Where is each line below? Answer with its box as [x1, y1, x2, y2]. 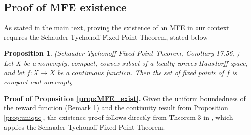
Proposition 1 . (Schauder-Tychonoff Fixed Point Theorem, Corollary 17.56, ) [4, 48, 240, 58]
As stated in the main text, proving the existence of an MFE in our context [4, 22, 230, 33]
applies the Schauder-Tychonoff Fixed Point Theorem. [4, 121, 165, 132]
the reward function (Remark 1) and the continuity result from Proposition [4, 102, 228, 113]
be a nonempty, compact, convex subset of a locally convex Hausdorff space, [23, 57, 248, 67]
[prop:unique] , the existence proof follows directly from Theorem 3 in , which [4, 112, 233, 122]
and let [4, 67, 24, 77]
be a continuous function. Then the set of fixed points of [57, 67, 224, 77]
